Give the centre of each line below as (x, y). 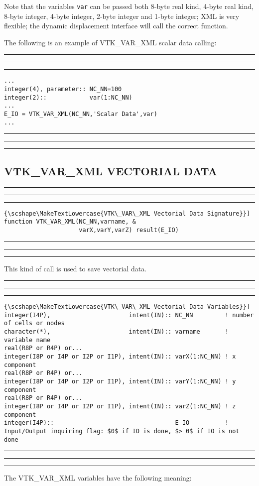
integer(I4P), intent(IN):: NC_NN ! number (129, 315)
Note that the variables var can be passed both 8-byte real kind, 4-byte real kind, (129, 6)
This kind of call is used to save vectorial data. (75, 268)
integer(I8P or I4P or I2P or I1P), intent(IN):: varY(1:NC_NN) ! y (120, 382)
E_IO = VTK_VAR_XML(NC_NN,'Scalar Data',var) (81, 114)
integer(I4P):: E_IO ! (117, 423)
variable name (27, 340)
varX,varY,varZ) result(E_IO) (129, 230)
